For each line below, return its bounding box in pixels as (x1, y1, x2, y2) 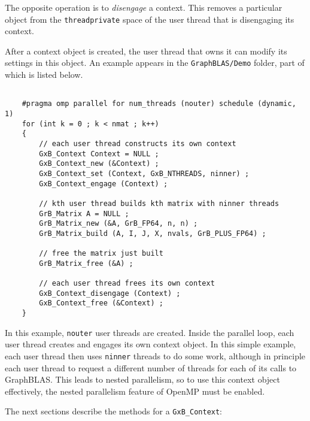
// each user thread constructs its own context (39, 139, 236, 148)
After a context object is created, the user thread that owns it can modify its (5, 44, 287, 57)
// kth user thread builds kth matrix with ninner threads (39, 199, 279, 208)
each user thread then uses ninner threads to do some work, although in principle (5, 350, 306, 362)
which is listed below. (5, 68, 83, 81)
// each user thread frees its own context (39, 279, 215, 288)
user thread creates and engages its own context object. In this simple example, (5, 338, 296, 350)
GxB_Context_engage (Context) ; (39, 179, 168, 188)
